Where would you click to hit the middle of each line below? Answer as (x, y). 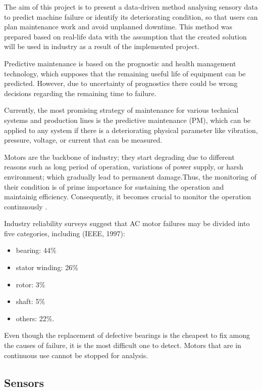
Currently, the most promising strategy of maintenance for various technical (121, 110)
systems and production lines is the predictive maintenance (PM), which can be (127, 120)
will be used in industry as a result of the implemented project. (102, 46)
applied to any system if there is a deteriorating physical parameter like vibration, (131, 130)
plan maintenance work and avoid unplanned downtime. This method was (118, 27)
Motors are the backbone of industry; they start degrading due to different (119, 157)
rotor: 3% (31, 284)
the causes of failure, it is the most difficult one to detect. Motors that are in (123, 345)
